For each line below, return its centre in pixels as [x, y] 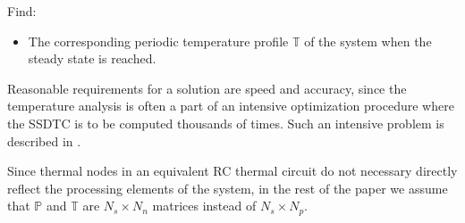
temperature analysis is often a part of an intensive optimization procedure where [231, 106]
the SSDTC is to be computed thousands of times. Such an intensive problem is [226, 123]
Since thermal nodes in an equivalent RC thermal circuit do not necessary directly [232, 171]
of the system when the [368, 41]
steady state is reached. [92, 58]
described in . [44, 140]
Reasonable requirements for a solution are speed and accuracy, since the [207, 88]
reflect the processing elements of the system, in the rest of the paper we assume [228, 188]
